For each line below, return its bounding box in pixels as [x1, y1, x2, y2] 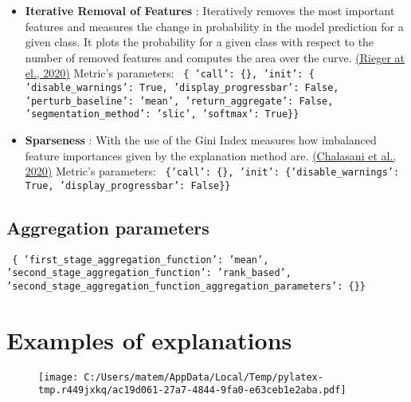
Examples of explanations [6, 323, 292, 356]
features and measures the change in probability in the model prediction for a [25, 18, 404, 34]
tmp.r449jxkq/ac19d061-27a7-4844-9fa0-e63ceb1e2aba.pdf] [38, 384, 346, 396]
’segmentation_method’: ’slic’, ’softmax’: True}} [25, 108, 299, 120]
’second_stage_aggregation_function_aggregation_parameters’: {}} [6, 281, 366, 293]
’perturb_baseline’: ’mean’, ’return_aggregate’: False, [25, 95, 334, 107]
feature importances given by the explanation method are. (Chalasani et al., [25, 147, 397, 164]
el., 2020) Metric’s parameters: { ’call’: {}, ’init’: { [25, 65, 315, 81]
